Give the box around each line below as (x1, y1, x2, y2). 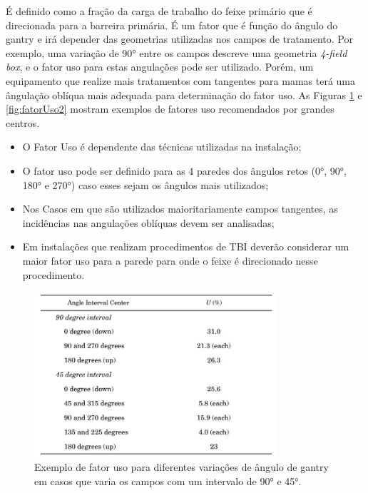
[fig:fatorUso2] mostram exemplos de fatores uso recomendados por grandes (6, 101, 334, 116)
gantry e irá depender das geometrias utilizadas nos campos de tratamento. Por (6, 31, 353, 46)
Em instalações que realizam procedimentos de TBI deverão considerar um (22, 239, 349, 254)
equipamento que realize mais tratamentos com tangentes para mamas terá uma (6, 73, 355, 88)
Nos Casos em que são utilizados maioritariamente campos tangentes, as (22, 201, 338, 216)
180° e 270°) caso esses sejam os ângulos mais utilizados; (22, 177, 269, 192)
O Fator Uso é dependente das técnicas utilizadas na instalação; (22, 139, 302, 154)
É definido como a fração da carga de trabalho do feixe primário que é (6, 4, 312, 18)
